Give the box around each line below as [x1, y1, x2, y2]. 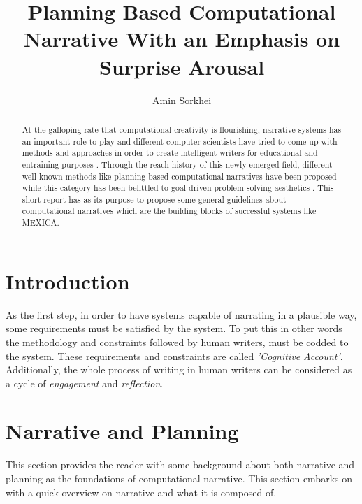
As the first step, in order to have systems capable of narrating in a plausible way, [6, 307, 357, 322]
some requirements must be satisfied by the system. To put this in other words [6, 321, 342, 336]
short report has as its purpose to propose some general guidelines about [22, 193, 287, 205]
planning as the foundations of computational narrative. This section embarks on [6, 471, 352, 486]
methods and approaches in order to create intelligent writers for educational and [22, 147, 318, 159]
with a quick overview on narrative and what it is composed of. [6, 484, 277, 499]
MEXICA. [22, 217, 59, 229]
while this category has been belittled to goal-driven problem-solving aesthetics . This [22, 182, 334, 194]
